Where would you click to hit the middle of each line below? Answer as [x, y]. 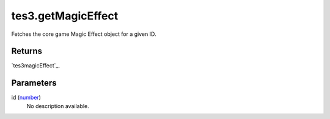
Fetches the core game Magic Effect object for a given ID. [84, 34]
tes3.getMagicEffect [65, 16]
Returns [27, 51]
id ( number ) [26, 98]
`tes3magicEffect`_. [36, 66]
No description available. [58, 106]
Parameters [34, 83]
